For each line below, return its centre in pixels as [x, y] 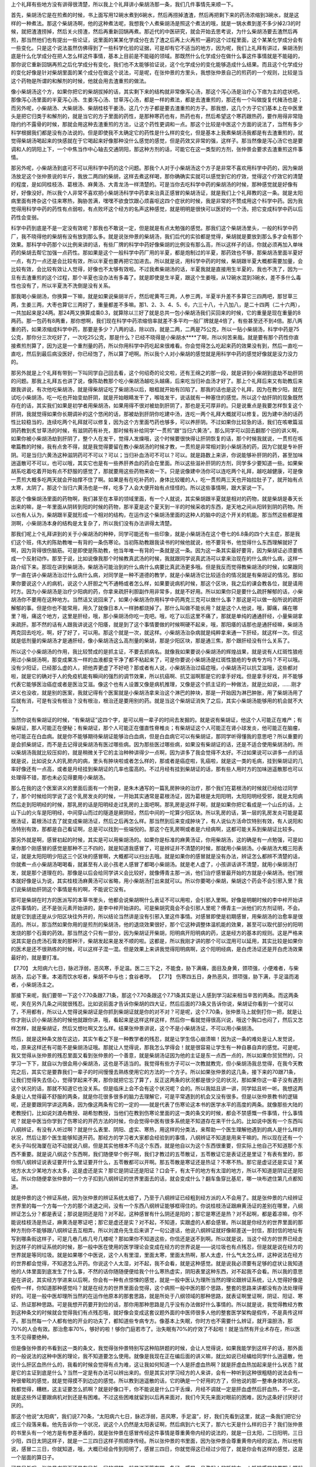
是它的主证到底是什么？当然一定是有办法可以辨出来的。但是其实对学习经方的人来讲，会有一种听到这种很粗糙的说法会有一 [157, 1373]
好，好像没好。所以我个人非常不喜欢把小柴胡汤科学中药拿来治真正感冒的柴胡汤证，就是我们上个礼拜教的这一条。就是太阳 [157, 192]
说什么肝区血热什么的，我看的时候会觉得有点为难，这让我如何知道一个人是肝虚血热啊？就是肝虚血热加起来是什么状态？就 [157, 1364]
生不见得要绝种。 [31, 1337]
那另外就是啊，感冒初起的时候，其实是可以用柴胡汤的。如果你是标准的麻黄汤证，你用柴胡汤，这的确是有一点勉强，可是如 [157, 840]
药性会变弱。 [26, 217]
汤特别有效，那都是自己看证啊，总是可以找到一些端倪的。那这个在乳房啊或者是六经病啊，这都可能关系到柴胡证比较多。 [154, 829]
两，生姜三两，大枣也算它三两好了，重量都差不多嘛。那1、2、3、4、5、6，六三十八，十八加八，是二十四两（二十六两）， [157, 305]
